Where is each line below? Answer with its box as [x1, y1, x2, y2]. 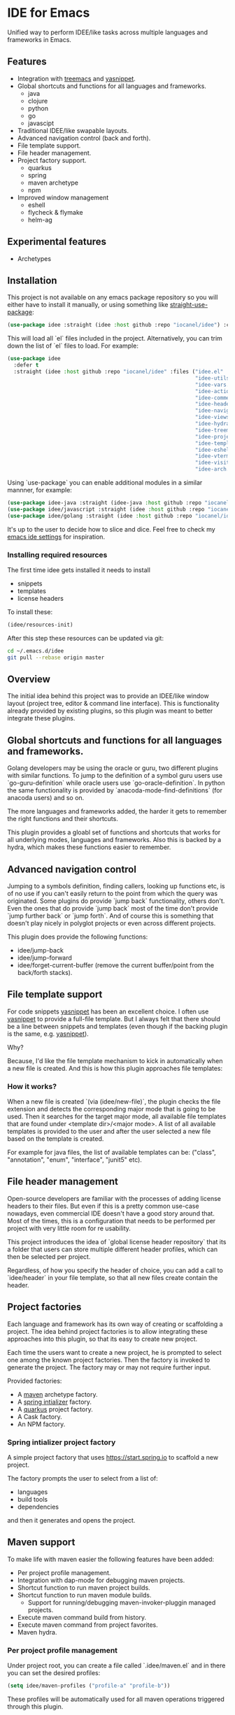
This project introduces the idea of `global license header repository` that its [7, 1237, 227, 1246]
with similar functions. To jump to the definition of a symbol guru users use [7, 771, 222, 780]
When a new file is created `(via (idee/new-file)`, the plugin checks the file [7, 1097, 221, 1106]
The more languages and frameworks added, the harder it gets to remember [7, 807, 227, 816]
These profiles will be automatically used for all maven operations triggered [7, 1695, 225, 1703]
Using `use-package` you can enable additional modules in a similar [7, 478, 203, 487]
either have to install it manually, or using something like [7, 301, 169, 309]
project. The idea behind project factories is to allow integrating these [7, 1327, 208, 1335]
